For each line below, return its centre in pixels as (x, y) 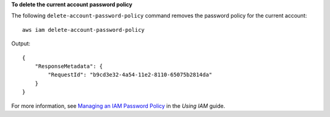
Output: (21, 43)
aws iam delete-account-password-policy (83, 30)
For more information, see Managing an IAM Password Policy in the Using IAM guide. (118, 106)
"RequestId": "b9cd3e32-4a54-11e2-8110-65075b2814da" (130, 75)
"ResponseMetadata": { (69, 66)
